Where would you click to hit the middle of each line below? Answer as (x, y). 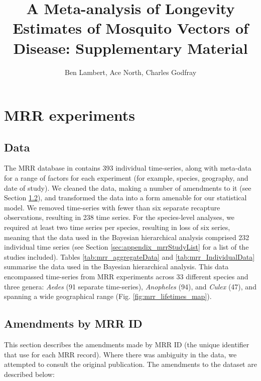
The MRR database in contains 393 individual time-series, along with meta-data (128, 168)
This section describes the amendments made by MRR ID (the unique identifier (127, 344)
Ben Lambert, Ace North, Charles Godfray (130, 72)
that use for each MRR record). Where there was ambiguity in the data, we (120, 354)
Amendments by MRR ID (73, 323)
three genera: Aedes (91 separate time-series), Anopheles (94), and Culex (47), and (130, 286)
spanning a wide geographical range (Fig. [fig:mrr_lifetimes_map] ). (108, 296)
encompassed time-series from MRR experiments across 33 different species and (126, 277)
